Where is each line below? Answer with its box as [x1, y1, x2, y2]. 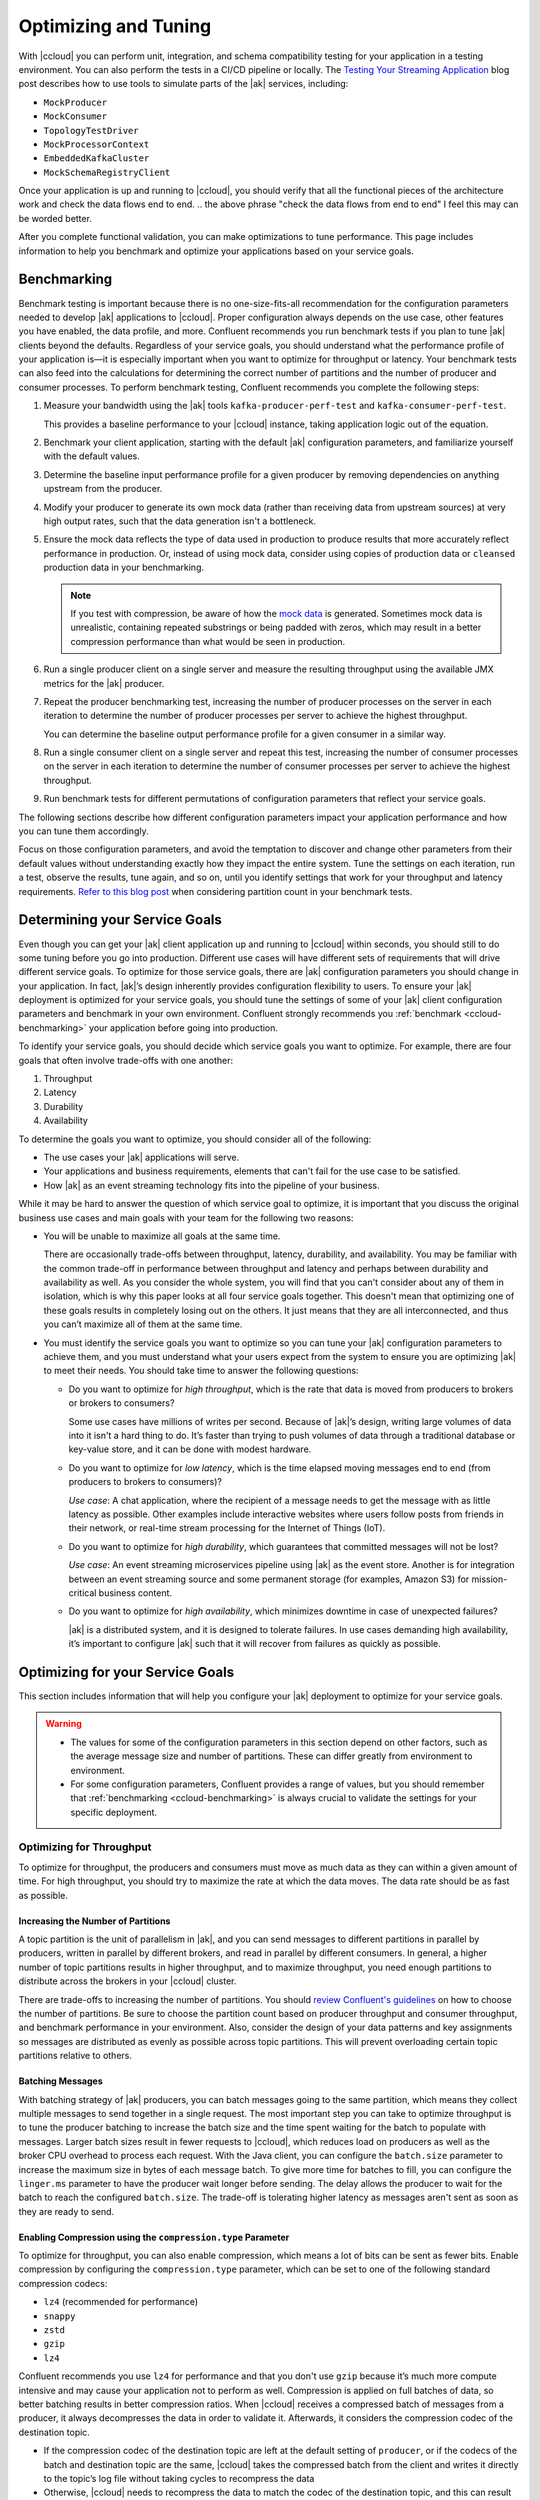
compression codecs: [18, 2277, 108, 2289]
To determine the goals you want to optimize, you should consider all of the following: [18, 1133, 372, 1145]
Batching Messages [18, 2075, 104, 2087]
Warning [45, 1718, 82, 1730]
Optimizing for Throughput [18, 1840, 152, 1854]
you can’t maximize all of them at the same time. [43, 1318, 243, 1330]
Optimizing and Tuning [18, 15, 212, 37]
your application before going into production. [88, 1021, 279, 1034]
